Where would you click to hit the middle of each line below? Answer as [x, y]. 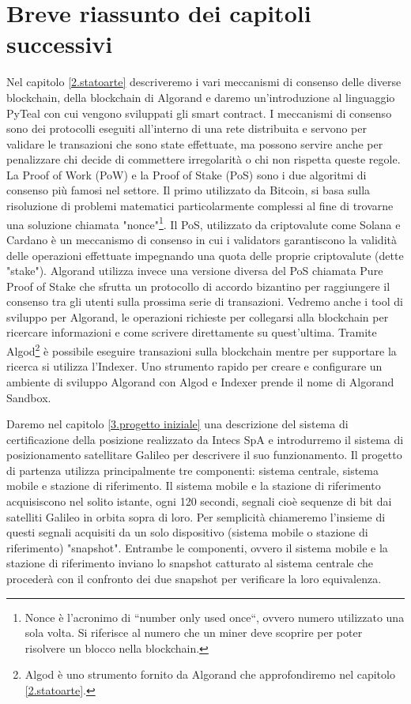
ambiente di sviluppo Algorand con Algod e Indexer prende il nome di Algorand [200, 381]
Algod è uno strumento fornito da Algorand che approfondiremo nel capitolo [210, 674]
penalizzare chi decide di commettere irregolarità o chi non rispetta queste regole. [204, 159]
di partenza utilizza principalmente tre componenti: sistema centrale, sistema [192, 470]
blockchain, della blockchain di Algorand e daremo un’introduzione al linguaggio [201, 97]
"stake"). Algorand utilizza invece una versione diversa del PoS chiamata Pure [195, 271]
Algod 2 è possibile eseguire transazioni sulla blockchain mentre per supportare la [202, 350]
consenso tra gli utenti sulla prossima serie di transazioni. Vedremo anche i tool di [205, 301]
